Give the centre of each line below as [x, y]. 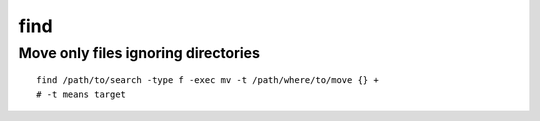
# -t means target [81, 94]
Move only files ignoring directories [139, 53]
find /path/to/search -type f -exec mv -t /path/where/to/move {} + [207, 80]
